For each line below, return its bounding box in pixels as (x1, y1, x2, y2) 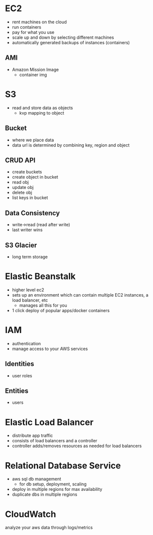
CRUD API (5, 156, 36, 164)
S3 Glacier (5, 241, 37, 249)
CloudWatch (5, 508, 57, 519)
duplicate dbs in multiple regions (12, 491, 77, 498)
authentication (12, 340, 41, 346)
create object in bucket (12, 174, 59, 180)
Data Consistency (5, 209, 60, 217)
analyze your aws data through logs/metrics (5, 525, 93, 531)
